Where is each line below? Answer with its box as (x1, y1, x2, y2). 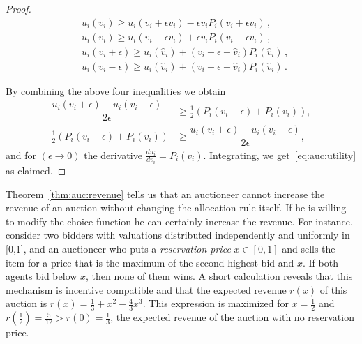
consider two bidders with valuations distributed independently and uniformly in (6, 227, 350, 242)
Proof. (6, 1, 31, 15)
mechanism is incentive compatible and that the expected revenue (6, 282, 287, 297)
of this (319, 282, 347, 297)
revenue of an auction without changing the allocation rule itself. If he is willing (6, 200, 347, 215)
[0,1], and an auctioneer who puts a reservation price (6, 241, 231, 255)
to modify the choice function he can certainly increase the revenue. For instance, (6, 214, 353, 228)
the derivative (84, 147, 142, 162)
